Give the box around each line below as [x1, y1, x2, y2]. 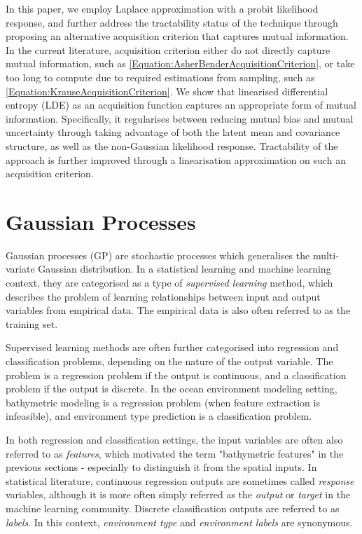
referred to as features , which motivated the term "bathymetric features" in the [6, 446, 344, 460]
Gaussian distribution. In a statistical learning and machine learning [38, 261, 331, 276]
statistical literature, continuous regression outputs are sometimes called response [6, 473, 354, 488]
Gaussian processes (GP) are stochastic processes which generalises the [6, 247, 310, 262]
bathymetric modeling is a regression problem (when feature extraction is [6, 395, 320, 409]
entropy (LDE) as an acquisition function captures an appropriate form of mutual [6, 97, 356, 112]
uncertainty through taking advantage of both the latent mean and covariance [6, 125, 340, 139]
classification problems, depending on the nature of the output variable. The [6, 354, 333, 368]
